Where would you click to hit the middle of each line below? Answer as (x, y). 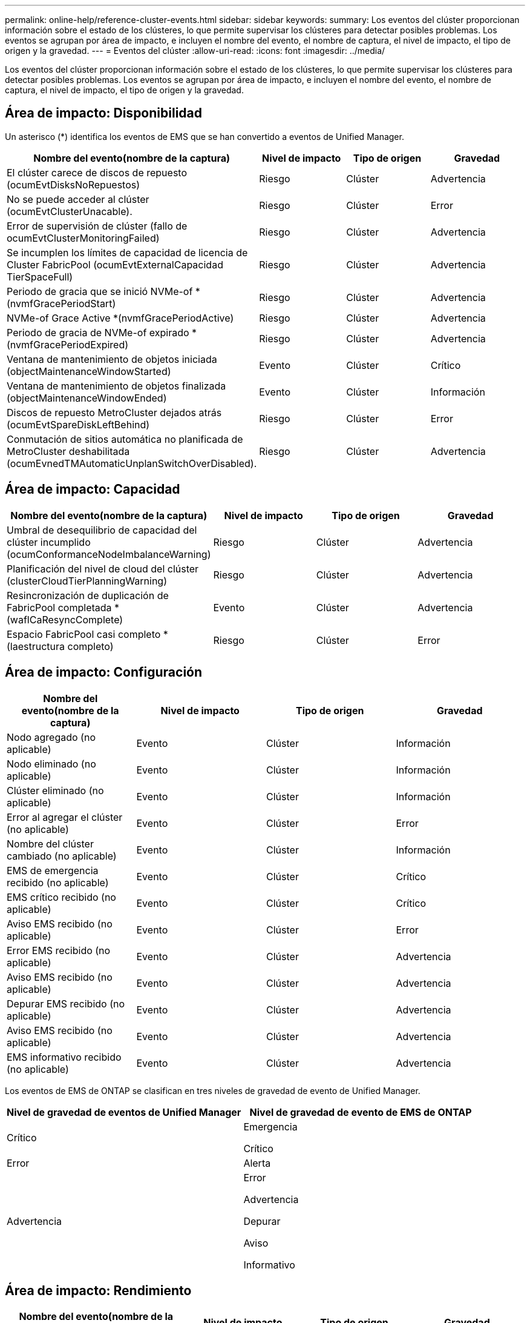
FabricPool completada (59, 607)
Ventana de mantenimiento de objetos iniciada (112, 359)
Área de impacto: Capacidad (93, 489)
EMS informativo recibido (64, 1057)
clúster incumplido (49, 542)
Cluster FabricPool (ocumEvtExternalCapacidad (115, 264)
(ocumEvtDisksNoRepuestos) (74, 184)
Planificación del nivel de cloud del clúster (103, 569)
